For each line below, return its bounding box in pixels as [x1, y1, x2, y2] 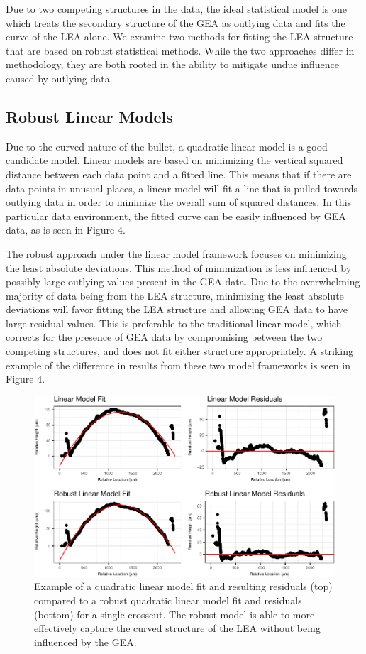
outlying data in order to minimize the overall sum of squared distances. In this [6, 195, 352, 209]
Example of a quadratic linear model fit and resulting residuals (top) [34, 579, 333, 594]
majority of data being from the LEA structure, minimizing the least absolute [6, 288, 344, 303]
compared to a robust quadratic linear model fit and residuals [34, 592, 302, 607]
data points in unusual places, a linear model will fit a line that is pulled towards [6, 180, 357, 195]
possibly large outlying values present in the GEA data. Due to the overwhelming [6, 274, 360, 289]
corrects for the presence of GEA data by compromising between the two [6, 329, 323, 344]
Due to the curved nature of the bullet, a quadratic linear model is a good [6, 138, 328, 153]
